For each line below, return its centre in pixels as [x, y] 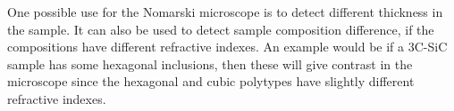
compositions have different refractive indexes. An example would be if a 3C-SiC [227, 47]
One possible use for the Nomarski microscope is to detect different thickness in [225, 12]
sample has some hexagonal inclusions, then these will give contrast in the [210, 63]
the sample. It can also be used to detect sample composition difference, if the [221, 29]
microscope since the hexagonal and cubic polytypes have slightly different [211, 81]
